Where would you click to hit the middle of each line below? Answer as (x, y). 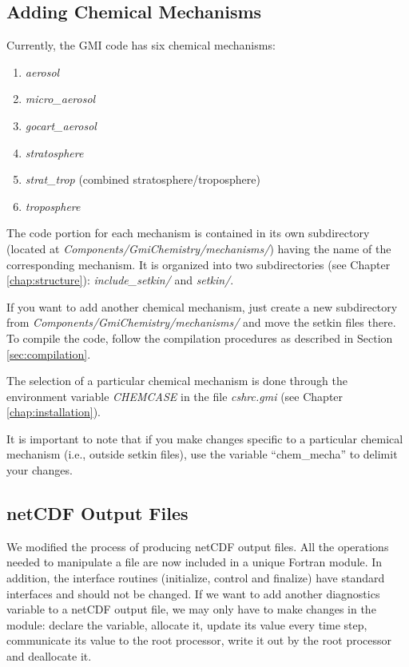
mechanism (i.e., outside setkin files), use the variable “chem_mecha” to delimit (202, 454)
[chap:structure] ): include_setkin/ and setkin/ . (120, 280)
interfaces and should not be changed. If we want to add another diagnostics (193, 593)
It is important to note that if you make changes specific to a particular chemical (205, 438)
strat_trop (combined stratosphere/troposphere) (143, 179)
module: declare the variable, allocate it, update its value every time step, (187, 624)
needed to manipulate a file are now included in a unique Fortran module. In (195, 562)
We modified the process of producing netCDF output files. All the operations (198, 546)
